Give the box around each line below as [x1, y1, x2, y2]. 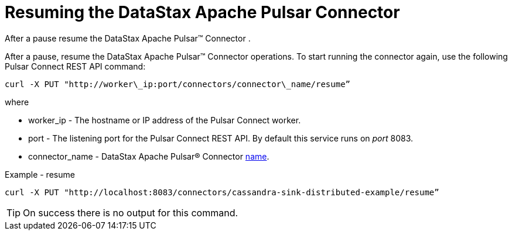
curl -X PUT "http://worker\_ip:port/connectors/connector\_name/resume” [5, 79, 351, 89]
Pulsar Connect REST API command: [5, 61, 146, 71]
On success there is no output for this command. [23, 206, 238, 219]
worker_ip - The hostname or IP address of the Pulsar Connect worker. [28, 115, 301, 125]
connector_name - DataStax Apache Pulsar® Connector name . [28, 151, 269, 161]
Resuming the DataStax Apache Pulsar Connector [5, 2, 400, 22]
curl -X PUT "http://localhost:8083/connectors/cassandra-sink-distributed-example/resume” [5, 187, 439, 197]
